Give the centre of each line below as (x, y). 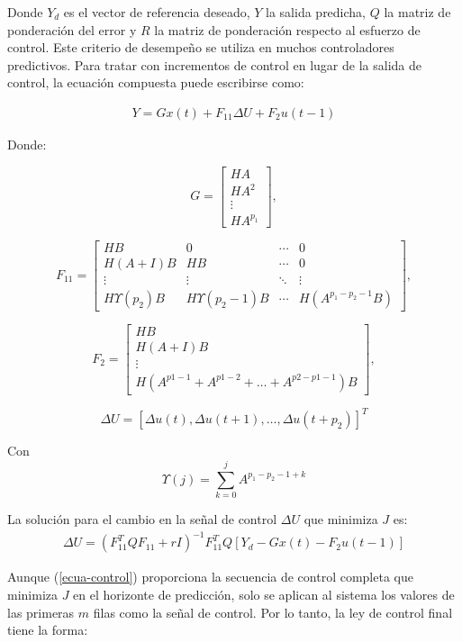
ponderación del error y (72, 29)
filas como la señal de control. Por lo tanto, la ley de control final (273, 612)
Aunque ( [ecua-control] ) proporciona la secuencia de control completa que (210, 577)
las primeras (41, 612)
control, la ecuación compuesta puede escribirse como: (156, 82)
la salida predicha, (316, 12)
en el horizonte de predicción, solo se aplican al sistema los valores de (264, 594)
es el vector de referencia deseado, (157, 12)
